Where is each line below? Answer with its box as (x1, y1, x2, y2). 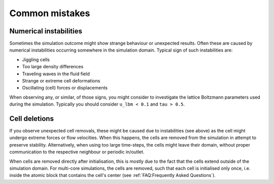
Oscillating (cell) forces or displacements (22, 85, 108, 91)
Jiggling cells (22, 56, 50, 63)
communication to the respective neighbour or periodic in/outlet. (9, 149, 145, 155)
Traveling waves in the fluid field (22, 71, 90, 77)
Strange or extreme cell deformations (22, 78, 100, 84)
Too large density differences (22, 64, 84, 70)
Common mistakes (9, 8, 90, 19)
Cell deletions (9, 114, 54, 123)
